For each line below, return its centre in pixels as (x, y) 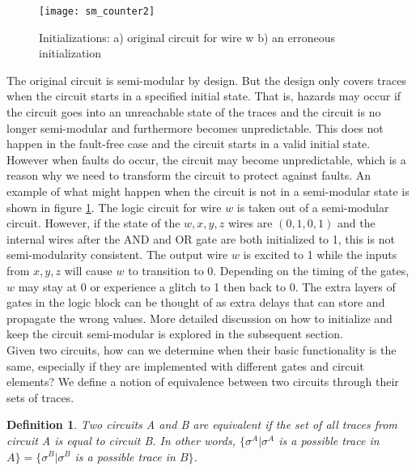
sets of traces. (40, 397)
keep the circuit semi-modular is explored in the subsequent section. (175, 334)
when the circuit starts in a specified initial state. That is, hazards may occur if (204, 96)
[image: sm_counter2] (97, 11)
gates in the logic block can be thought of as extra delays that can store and (196, 302)
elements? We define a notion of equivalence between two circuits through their (203, 382)
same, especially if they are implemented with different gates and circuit (185, 365)
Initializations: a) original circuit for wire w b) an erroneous (187, 37)
